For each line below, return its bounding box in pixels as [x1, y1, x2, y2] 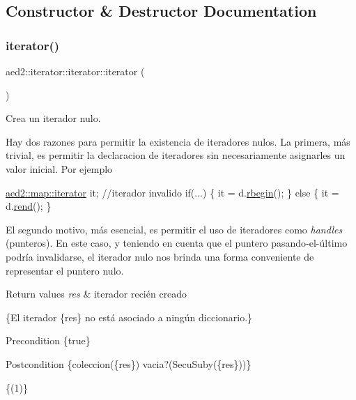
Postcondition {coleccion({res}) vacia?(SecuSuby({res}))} [6, 356, 251, 371]
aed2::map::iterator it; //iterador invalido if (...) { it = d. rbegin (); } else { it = [6, 185, 339, 199]
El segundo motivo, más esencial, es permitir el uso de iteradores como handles [6, 222, 343, 236]
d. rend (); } [6, 199, 52, 213]
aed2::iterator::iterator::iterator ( [6, 64, 145, 78]
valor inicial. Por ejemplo [6, 161, 113, 176]
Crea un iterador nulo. [6, 111, 101, 125]
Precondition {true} [6, 333, 91, 348]
